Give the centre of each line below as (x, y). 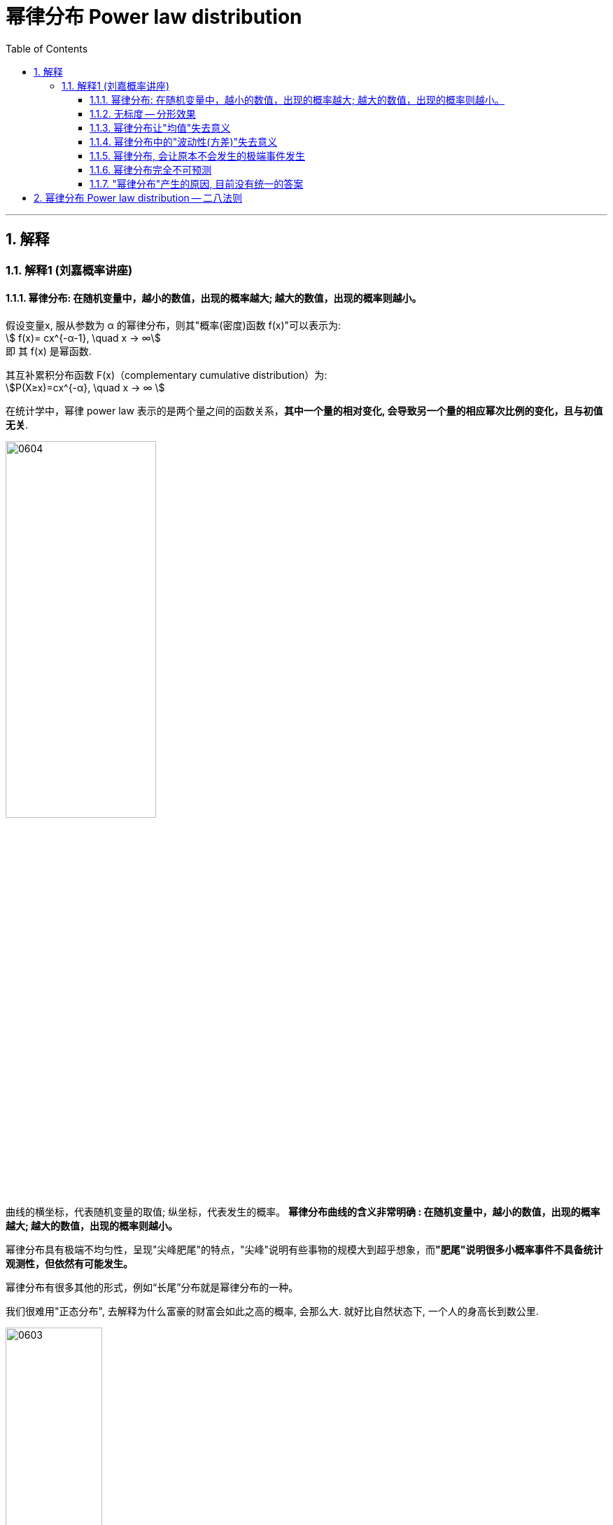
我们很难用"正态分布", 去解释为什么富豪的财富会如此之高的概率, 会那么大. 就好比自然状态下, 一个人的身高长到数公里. (272, 1311)
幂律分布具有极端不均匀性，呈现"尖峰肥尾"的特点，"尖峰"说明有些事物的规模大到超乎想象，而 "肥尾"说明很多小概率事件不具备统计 (304, 1249)
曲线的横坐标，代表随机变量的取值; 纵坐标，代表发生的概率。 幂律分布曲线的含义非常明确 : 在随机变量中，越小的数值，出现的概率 (303, 1211)
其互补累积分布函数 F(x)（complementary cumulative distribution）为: (167, 375)
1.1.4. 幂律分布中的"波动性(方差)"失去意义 (184, 141)
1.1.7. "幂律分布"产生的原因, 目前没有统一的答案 (197, 183)
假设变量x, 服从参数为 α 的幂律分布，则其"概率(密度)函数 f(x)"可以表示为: (174, 325)
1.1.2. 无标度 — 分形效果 (143, 113)
